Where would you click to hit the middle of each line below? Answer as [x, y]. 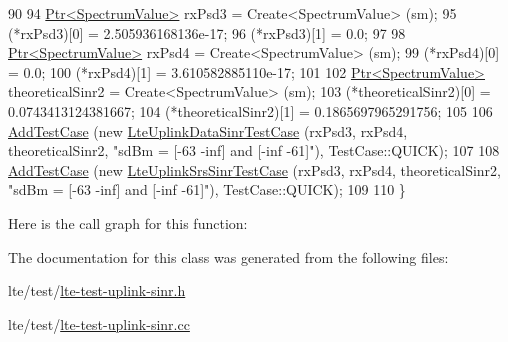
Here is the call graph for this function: [128, 222]
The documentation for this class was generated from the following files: [228, 256]
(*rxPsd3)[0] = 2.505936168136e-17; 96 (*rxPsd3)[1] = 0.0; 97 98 [207, 32]
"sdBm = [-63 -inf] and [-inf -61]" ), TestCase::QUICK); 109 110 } [207, 189]
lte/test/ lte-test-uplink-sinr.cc [99, 323]
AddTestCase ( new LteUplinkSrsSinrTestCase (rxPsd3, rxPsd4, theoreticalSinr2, [254, 169]
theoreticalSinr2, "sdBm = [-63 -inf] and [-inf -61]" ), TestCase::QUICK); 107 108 [254, 150]
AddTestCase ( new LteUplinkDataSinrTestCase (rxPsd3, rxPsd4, [208, 130]
